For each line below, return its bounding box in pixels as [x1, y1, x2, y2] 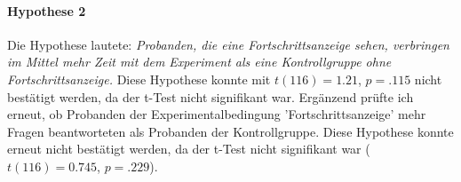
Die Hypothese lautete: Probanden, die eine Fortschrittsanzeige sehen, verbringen [7, 35, 449, 53]
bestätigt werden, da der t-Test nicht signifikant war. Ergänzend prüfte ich [7, 87, 414, 106]
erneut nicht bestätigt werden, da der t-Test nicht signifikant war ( [7, 139, 370, 158]
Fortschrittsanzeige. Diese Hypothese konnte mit [7, 69, 271, 88]
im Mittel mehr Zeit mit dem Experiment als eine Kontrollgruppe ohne [7, 52, 392, 71]
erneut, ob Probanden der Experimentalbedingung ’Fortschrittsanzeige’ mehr [7, 105, 426, 123]
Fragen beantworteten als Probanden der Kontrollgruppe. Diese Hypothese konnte [7, 122, 454, 140]
